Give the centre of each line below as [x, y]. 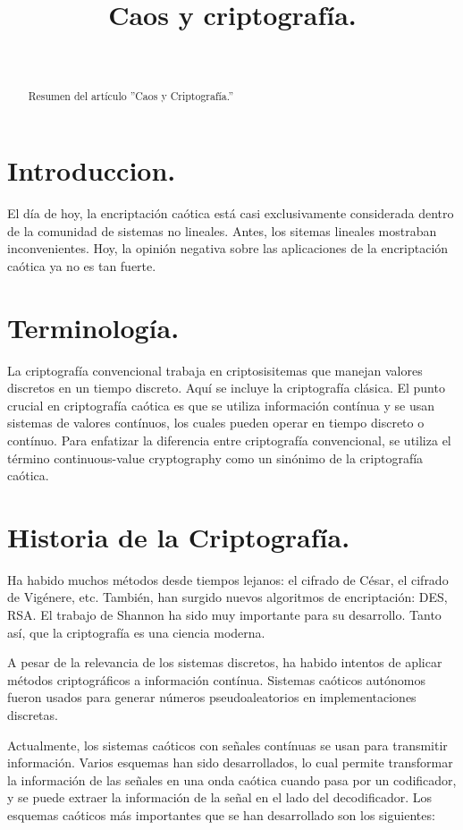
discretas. [33, 715]
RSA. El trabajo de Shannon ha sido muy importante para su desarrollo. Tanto [224, 615]
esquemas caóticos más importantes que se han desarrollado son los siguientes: [221, 815]
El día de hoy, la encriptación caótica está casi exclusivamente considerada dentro [231, 213]
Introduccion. [92, 170]
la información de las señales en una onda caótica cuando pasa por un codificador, [232, 779]
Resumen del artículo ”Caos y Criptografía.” [131, 95]
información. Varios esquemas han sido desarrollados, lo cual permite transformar [230, 762]
